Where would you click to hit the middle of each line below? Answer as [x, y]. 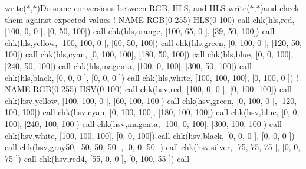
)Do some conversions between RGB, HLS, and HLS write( [143, 8]
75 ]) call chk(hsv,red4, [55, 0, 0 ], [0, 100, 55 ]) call [97, 158]
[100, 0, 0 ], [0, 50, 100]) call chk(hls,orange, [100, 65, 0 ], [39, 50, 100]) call [140, 31]
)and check [280, 8]
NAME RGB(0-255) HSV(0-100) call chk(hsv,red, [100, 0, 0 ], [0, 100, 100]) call [148, 89]
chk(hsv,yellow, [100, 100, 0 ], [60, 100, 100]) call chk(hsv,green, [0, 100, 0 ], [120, [151, 100]
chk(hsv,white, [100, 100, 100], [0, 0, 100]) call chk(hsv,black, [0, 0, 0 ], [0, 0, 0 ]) [150, 135]
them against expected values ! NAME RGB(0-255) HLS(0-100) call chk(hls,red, [150, 19]
